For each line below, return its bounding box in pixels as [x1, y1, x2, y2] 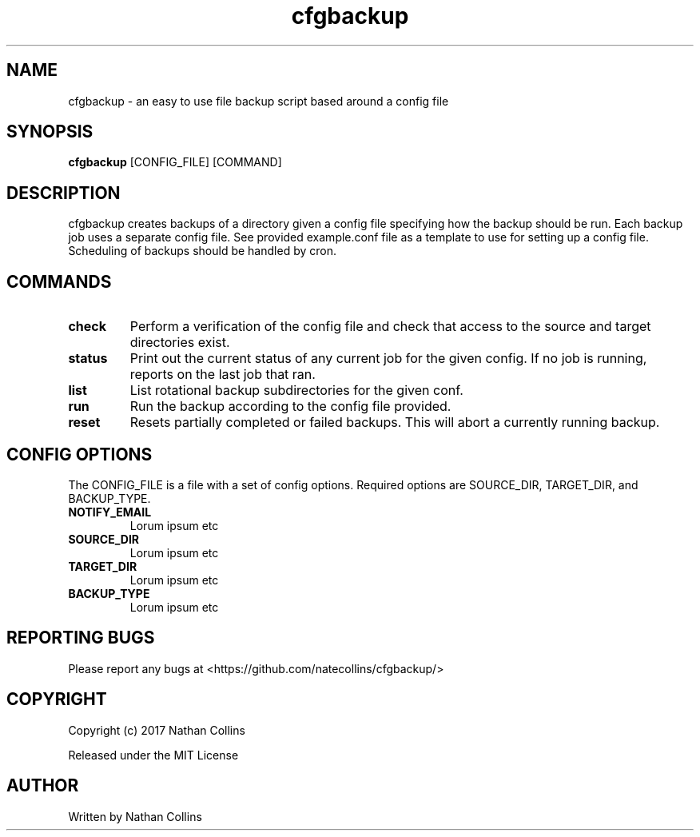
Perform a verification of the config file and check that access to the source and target [129, 318, 651, 335]
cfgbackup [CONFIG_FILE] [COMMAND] [68, 155, 282, 169]
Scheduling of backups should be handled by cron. [68, 244, 336, 258]
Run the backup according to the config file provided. [129, 398, 451, 415]
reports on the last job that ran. [129, 366, 316, 383]
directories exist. [129, 334, 230, 351]
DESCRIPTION [6, 182, 121, 203]
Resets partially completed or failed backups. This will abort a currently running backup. [129, 414, 660, 431]
